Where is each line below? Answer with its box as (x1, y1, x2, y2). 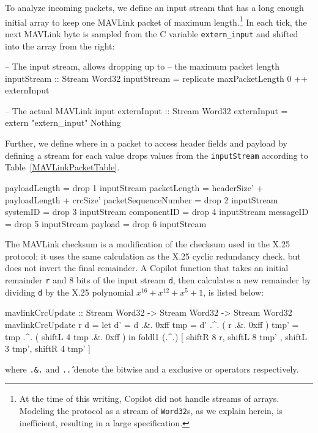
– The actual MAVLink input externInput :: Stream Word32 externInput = (5, 104, 288, 117)
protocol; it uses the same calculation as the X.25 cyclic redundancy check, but (5, 249, 301, 262)
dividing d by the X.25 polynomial (5, 285, 134, 298)
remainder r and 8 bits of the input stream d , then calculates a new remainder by (5, 274, 311, 286)
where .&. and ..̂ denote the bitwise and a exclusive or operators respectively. (5, 362, 299, 375)
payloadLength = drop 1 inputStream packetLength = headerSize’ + (5, 181, 264, 194)
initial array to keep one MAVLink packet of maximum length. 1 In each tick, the (5, 13, 307, 28)
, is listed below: (203, 285, 264, 298)
